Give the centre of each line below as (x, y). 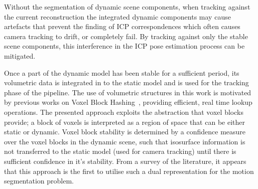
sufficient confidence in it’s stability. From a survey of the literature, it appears (125, 161)
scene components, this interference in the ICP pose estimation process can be (124, 46)
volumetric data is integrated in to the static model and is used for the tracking (126, 82)
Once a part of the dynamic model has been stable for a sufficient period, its (122, 72)
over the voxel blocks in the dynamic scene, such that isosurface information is (125, 141)
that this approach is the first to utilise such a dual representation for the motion (129, 171)
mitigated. (20, 55)
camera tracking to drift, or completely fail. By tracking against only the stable (126, 36)
